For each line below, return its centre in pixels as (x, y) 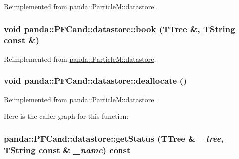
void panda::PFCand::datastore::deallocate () (96, 81)
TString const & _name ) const (67, 149)
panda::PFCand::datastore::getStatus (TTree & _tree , (114, 138)
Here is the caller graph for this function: (66, 116)
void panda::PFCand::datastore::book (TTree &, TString (119, 29)
